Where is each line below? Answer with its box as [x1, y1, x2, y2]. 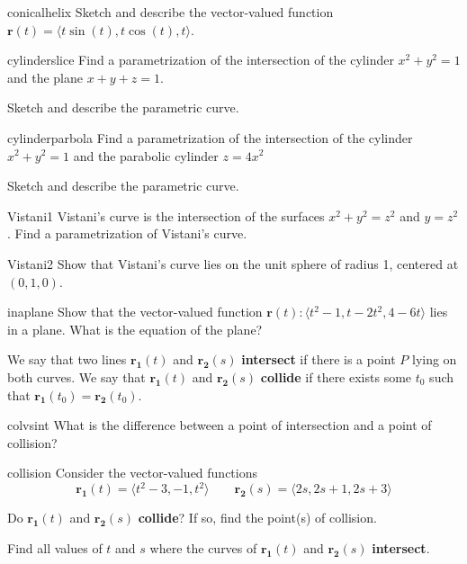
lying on [411, 350, 457, 369]
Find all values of [7, 538, 103, 557]
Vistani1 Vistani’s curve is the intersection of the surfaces [7, 206, 325, 225]
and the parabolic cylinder [73, 146, 219, 165]
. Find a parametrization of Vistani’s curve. [7, 224, 247, 243]
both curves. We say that [7, 367, 146, 386]
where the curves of [149, 538, 257, 557]
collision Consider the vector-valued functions [7, 463, 257, 482]
